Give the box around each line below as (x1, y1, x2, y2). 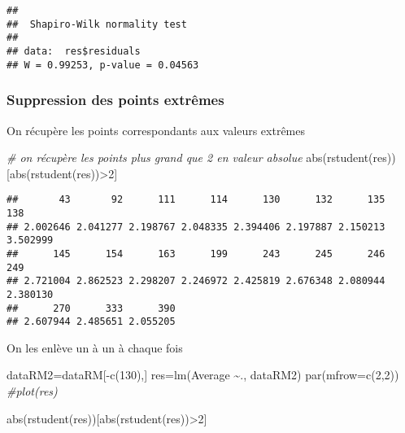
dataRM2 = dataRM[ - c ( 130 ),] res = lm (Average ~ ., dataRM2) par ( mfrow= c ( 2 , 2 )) (7, 366, 399, 383)
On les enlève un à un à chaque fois (7, 339, 183, 356)
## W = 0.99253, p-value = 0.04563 (7, 59, 199, 71)
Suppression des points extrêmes (7, 90, 224, 110)
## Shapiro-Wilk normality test (7, 18, 187, 30)
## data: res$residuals (7, 45, 141, 57)
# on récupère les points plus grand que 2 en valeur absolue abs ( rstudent (7, 149, 369, 166)
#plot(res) (7, 383, 58, 400)
